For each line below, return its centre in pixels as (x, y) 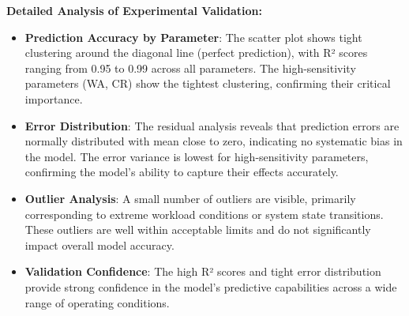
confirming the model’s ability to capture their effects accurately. (182, 172)
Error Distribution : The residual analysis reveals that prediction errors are (212, 125)
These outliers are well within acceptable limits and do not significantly (198, 229)
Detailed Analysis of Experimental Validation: (134, 10)
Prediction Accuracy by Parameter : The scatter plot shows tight (193, 37)
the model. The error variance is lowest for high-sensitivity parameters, (197, 156)
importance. (54, 98)
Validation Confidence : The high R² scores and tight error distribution (203, 271)
